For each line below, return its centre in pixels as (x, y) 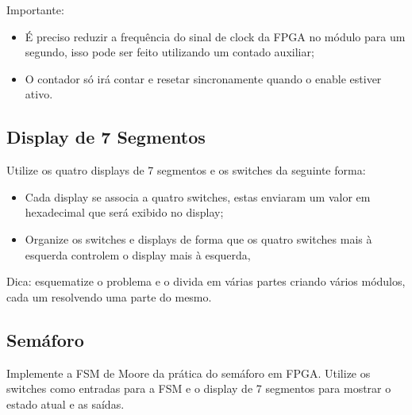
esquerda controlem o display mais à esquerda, (138, 254)
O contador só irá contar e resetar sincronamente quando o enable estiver (203, 78)
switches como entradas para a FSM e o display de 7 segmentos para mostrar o (199, 388)
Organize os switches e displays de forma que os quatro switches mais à (198, 238)
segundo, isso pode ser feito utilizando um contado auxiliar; (169, 52)
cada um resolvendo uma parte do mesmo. (109, 296)
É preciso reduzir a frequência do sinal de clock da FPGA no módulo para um (215, 36)
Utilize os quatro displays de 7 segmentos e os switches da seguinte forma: (186, 170)
